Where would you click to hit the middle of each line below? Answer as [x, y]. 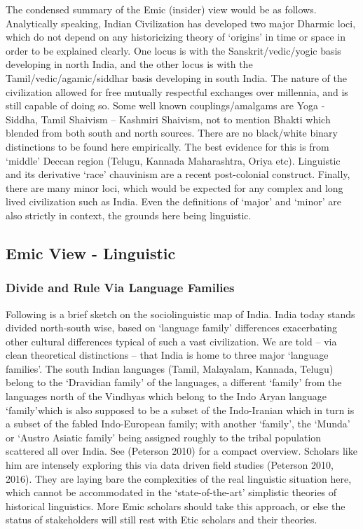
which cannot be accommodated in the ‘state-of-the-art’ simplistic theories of [171, 492]
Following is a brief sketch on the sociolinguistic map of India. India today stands [180, 314]
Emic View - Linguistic [91, 253]
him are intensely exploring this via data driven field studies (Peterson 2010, [170, 465]
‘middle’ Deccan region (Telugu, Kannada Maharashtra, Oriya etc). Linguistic [173, 160]
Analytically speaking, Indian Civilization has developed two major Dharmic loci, [181, 23]
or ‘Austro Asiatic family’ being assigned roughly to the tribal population [164, 437]
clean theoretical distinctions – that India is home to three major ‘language [167, 355]
